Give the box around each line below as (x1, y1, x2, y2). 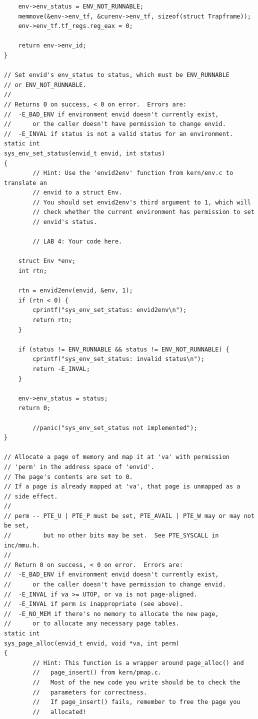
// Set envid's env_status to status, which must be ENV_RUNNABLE (4, 71, 230, 79)
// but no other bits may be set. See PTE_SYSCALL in (4, 532, 219, 539)
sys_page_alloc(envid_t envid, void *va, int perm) (4, 639, 179, 647)
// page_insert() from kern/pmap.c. (32, 669, 161, 676)
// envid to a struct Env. (32, 189, 122, 196)
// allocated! (32, 708, 86, 715)
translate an (4, 179, 47, 186)
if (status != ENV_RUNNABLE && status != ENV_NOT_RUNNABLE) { (18, 345, 230, 353)
